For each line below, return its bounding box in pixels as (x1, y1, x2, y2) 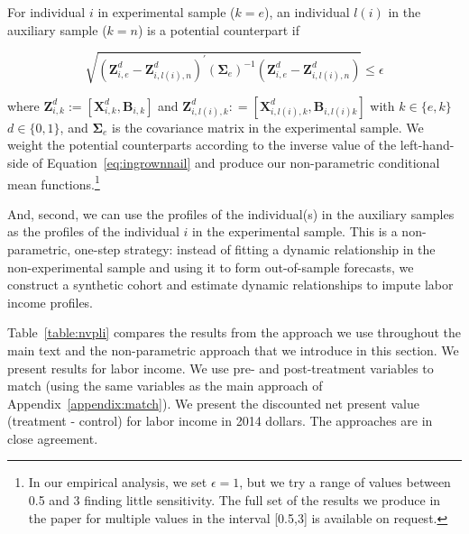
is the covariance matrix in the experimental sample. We (112, 117, 424, 136)
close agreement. (7, 428, 98, 447)
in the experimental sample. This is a (191, 222, 398, 241)
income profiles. (7, 292, 94, 311)
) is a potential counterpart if (137, 20, 299, 39)
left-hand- (400, 135, 455, 154)
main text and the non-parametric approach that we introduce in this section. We (7, 340, 459, 359)
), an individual (264, 3, 350, 21)
